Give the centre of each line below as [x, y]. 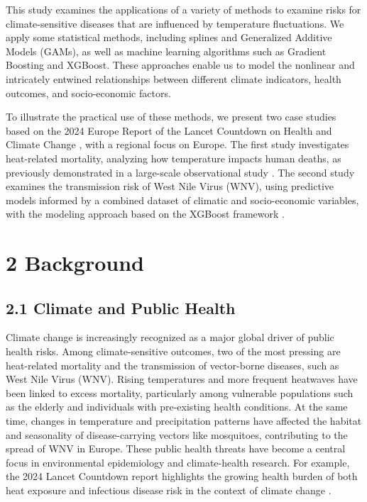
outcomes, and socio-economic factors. [88, 93]
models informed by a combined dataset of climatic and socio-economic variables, [182, 200]
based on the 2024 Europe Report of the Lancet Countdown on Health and [169, 130]
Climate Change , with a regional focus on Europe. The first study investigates [177, 144]
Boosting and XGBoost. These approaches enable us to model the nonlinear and [180, 65]
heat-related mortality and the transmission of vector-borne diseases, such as [172, 365]
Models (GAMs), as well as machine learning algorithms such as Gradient [166, 51]
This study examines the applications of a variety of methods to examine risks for [183, 9]
